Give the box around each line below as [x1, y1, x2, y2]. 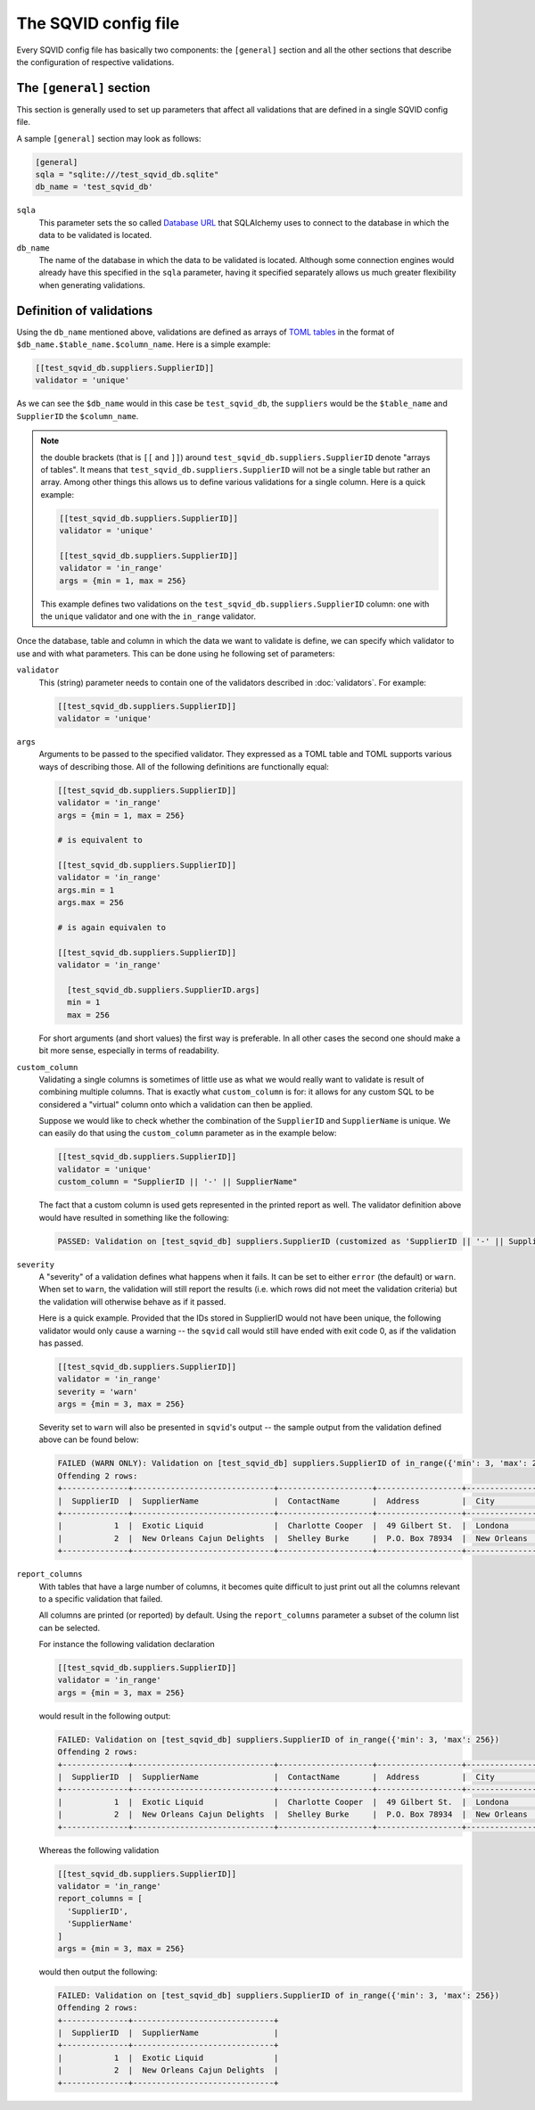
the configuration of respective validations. [16, 56, 175, 67]
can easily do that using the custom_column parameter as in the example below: [38, 1128, 338, 1139]
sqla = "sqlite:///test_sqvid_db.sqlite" [35, 169, 219, 179]
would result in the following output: [38, 1710, 171, 1721]
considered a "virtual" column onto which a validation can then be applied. [38, 1099, 313, 1109]
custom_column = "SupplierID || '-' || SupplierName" [57, 1177, 298, 1187]
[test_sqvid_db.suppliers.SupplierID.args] [67, 985, 260, 994]
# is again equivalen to [57, 923, 167, 933]
